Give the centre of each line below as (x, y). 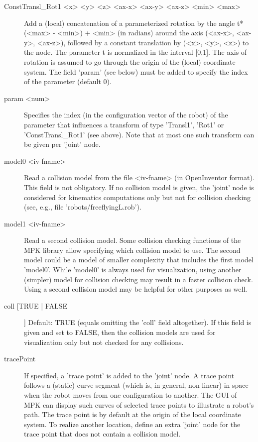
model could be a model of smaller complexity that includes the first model (139, 260)
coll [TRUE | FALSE (36, 305)
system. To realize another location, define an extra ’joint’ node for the (132, 424)
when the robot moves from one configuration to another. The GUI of (130, 395)
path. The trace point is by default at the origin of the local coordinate (132, 414)
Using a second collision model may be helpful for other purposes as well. (136, 289)
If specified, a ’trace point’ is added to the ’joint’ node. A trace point (129, 375)
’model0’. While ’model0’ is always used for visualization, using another (133, 270)
